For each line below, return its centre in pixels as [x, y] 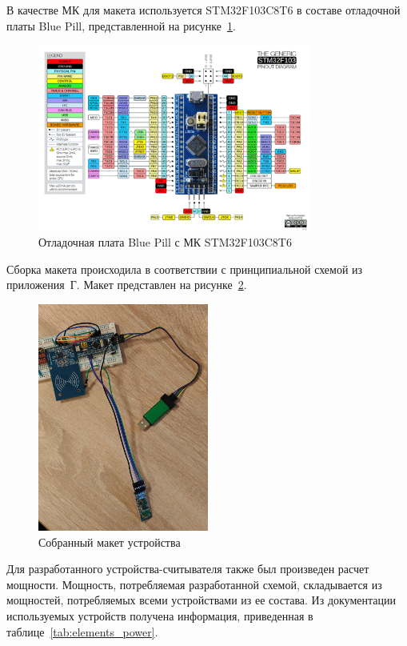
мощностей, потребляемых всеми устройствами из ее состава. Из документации [201, 600]
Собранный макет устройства [110, 542]
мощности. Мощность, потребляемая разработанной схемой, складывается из [194, 584]
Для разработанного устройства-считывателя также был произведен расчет [188, 569]
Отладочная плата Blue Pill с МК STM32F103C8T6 [165, 242]
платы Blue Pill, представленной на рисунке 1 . [121, 25]
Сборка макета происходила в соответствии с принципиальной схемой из [185, 269]
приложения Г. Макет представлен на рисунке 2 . [127, 285]
